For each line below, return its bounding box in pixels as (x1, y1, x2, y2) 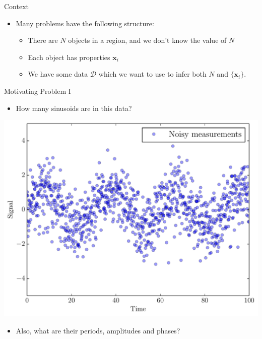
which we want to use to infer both (98, 69, 207, 79)
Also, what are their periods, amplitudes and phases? (16, 325, 180, 335)
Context (4, 1, 29, 11)
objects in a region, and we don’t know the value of (68, 35, 227, 45)
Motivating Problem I (4, 85, 71, 96)
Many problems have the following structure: (16, 18, 154, 28)
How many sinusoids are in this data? (16, 102, 132, 113)
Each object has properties (28, 51, 110, 62)
